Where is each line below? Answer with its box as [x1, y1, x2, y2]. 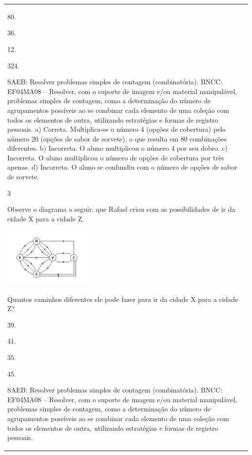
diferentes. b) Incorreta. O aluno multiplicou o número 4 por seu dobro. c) [7, 143, 228, 153]
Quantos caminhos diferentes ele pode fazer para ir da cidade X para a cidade [7, 294, 238, 304]
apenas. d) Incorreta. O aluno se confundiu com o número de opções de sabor [7, 162, 237, 172]
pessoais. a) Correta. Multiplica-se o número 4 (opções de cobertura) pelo [7, 124, 226, 134]
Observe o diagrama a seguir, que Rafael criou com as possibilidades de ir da [7, 204, 236, 214]
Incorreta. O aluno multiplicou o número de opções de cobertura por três [7, 152, 224, 162]
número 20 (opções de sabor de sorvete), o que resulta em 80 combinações [7, 133, 227, 143]
